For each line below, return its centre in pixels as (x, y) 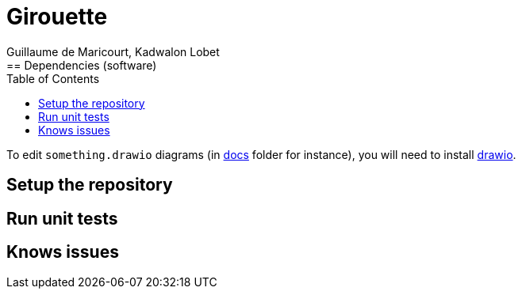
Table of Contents (53, 78)
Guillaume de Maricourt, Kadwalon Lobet (113, 51)
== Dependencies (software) (82, 65)
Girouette (57, 17)
